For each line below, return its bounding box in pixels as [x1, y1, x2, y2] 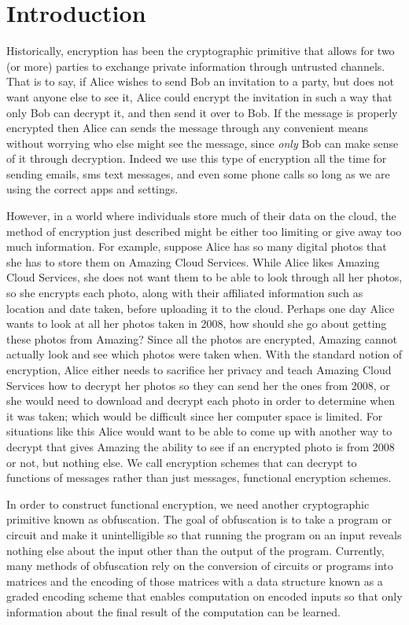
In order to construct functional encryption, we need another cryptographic [6, 495, 370, 512]
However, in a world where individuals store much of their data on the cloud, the [6, 208, 396, 224]
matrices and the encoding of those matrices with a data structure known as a [6, 572, 383, 589]
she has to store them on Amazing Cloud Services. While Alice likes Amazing [6, 253, 380, 270]
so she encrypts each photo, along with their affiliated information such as [6, 285, 363, 301]
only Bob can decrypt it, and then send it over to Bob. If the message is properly [6, 104, 398, 120]
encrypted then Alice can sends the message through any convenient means [6, 119, 369, 136]
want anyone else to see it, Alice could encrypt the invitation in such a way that [6, 88, 392, 105]
